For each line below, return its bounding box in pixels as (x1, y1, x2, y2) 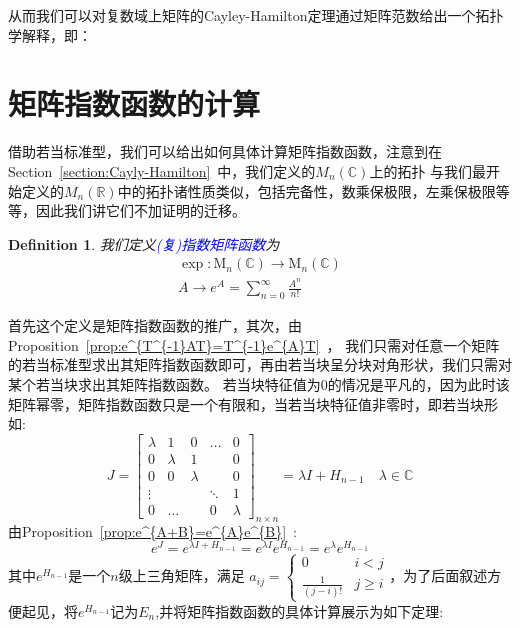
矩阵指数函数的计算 (8, 83, 261, 124)
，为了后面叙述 (389, 565, 488, 586)
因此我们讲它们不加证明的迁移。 (35, 200, 246, 221)
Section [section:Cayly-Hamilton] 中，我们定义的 (8, 160, 316, 181)
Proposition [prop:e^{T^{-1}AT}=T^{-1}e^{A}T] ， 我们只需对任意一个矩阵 (8, 334, 500, 355)
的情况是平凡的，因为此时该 (327, 374, 510, 394)
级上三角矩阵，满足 (118, 565, 245, 586)
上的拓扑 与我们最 (369, 160, 487, 181)
